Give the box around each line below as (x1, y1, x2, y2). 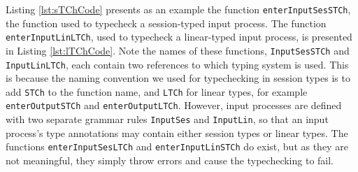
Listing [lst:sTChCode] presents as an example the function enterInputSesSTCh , (6, 2, 351, 16)
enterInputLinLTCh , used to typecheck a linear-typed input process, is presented (6, 29, 352, 44)
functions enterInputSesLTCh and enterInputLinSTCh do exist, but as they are (6, 139, 348, 154)
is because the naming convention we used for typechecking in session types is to (6, 71, 350, 85)
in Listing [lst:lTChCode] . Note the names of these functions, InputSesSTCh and (6, 43, 350, 57)
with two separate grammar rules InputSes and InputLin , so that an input (6, 112, 329, 127)
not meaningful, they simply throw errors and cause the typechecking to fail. (6, 153, 334, 168)
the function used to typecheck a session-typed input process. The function (6, 15, 327, 30)
